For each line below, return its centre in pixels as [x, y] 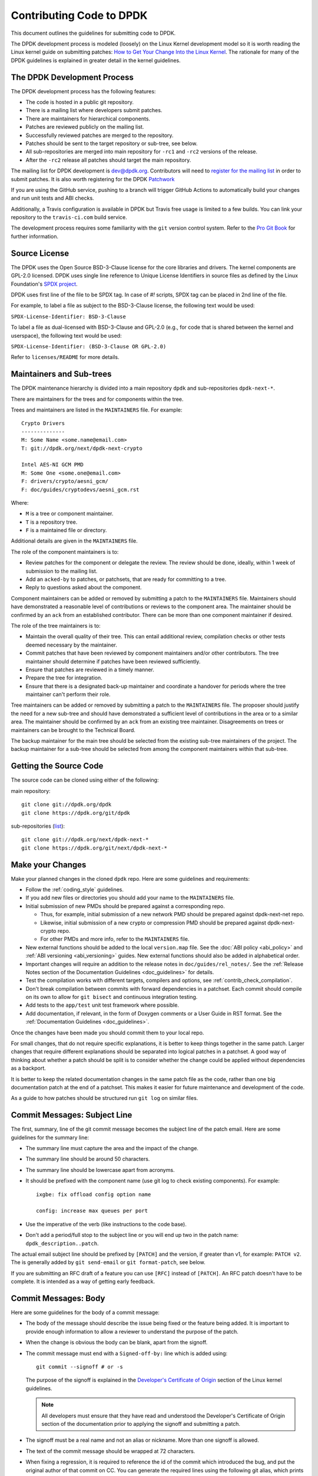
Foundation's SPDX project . [44, 284]
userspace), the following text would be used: [66, 335]
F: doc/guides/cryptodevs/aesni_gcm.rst [80, 489]
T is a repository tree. [52, 522]
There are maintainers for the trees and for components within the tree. [97, 399]
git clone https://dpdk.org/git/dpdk [76, 813]
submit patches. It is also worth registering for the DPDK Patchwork [93, 179]
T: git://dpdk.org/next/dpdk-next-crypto [82, 448]
